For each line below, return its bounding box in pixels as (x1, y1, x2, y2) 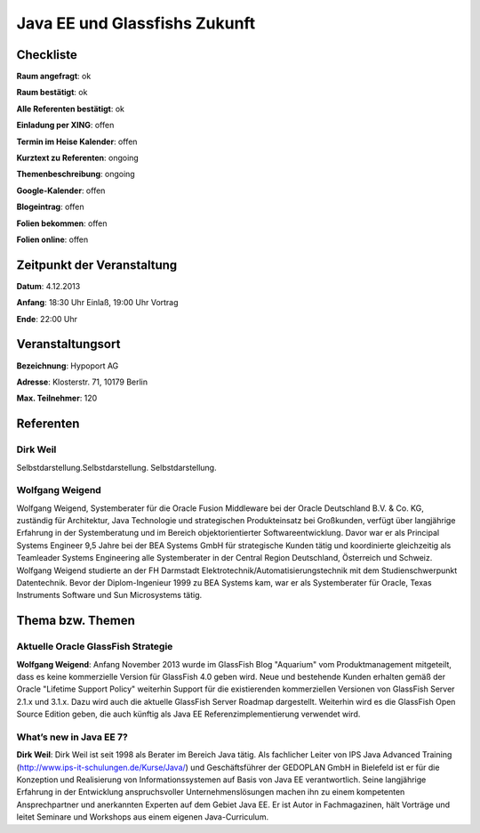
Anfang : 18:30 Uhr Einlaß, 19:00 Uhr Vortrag (16, 297, 179, 308)
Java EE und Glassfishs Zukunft (16, 13, 256, 33)
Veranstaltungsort (16, 336, 121, 352)
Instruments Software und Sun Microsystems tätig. (16, 590, 203, 601)
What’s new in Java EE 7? (16, 731, 129, 743)
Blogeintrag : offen (16, 201, 84, 213)
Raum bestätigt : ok (16, 87, 88, 98)
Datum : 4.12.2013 (16, 280, 81, 291)
